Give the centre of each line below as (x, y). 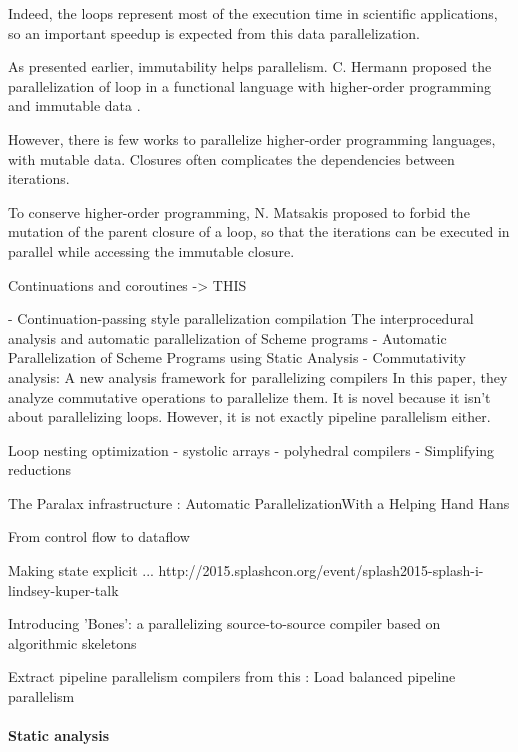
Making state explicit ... (81, 570)
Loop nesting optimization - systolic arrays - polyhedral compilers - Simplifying (251, 449)
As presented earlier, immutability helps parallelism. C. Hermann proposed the (250, 66)
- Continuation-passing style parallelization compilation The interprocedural (241, 318)
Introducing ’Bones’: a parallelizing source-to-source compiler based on (224, 623)
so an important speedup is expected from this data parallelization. (214, 32)
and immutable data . (74, 105)
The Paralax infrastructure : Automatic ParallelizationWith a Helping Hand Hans (259, 502)
